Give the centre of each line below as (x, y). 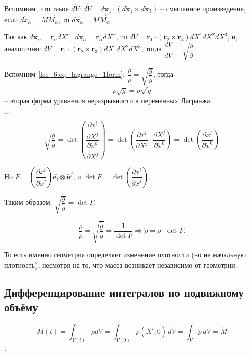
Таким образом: (28, 202)
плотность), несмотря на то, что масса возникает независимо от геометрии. (121, 264)
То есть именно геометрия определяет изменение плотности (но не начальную (125, 254)
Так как (16, 36)
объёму (21, 306)
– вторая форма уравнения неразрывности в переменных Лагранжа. (108, 100)
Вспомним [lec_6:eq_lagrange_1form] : (64, 74)
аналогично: (23, 49)
